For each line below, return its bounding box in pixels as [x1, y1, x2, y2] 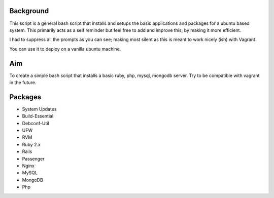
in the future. [9, 79, 37, 86]
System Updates [22, 106, 57, 112]
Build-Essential [22, 113, 54, 119]
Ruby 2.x [22, 141, 41, 147]
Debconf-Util [22, 120, 49, 126]
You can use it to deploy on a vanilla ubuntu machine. [9, 46, 121, 52]
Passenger [22, 155, 45, 162]
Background [9, 7, 49, 15]
